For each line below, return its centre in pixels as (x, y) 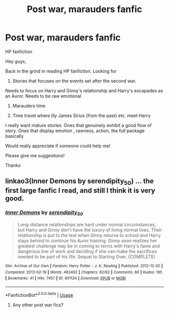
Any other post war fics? (38, 305)
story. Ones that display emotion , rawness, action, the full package (75, 131)
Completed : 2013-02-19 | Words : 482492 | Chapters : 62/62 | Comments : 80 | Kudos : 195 (84, 272)
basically (15, 136)
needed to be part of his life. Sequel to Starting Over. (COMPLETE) (87, 257)
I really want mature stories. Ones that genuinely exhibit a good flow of (78, 125)
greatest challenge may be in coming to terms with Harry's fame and (89, 246)
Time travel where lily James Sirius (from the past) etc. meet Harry (81, 115)
